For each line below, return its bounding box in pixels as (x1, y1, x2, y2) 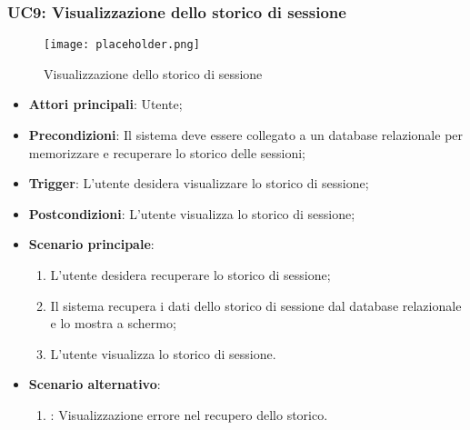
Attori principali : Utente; (28, 95, 183, 114)
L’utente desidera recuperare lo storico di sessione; (50, 265, 331, 285)
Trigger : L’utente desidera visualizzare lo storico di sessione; (28, 174, 369, 193)
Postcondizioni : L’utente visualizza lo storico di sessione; (28, 204, 355, 223)
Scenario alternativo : (28, 375, 161, 394)
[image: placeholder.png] (44, 38, 200, 52)
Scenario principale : (28, 235, 155, 254)
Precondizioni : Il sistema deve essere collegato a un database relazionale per (28, 125, 464, 145)
